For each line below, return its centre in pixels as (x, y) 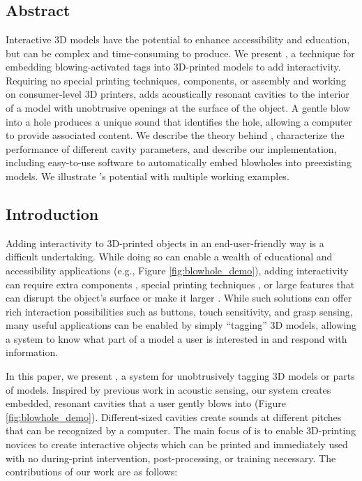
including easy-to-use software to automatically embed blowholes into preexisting (179, 162)
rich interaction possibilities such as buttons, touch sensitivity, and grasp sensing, (179, 311)
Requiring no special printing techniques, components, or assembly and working (176, 80)
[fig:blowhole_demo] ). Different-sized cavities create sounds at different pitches (174, 416)
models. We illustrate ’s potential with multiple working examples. (148, 176)
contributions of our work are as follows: (92, 472)
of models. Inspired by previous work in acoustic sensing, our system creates (168, 389)
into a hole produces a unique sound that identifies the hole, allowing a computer (179, 121)
